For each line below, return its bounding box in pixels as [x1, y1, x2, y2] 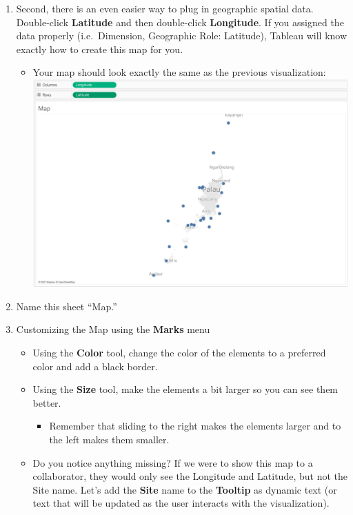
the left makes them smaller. [49, 432, 170, 447]
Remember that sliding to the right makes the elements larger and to [49, 418, 341, 433]
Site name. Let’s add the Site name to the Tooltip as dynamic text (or [32, 482, 337, 496]
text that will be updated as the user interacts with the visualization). [32, 496, 330, 510]
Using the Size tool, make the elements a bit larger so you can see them [32, 382, 339, 396]
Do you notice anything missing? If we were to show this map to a [32, 455, 313, 469]
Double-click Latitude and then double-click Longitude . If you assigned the [16, 14, 344, 29]
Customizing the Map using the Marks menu [16, 322, 210, 336]
